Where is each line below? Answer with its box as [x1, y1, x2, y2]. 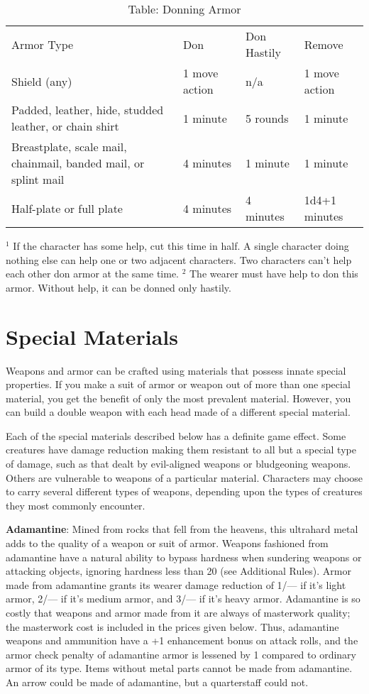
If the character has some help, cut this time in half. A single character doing [13, 238, 349, 253]
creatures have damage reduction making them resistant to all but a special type [6, 442, 356, 457]
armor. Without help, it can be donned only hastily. [6, 280, 231, 294]
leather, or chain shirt [11, 118, 119, 134]
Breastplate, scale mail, [11, 138, 127, 155]
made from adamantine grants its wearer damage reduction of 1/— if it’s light [6, 577, 346, 592]
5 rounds [245, 109, 289, 126]
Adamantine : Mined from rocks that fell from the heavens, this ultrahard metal [6, 522, 358, 536]
